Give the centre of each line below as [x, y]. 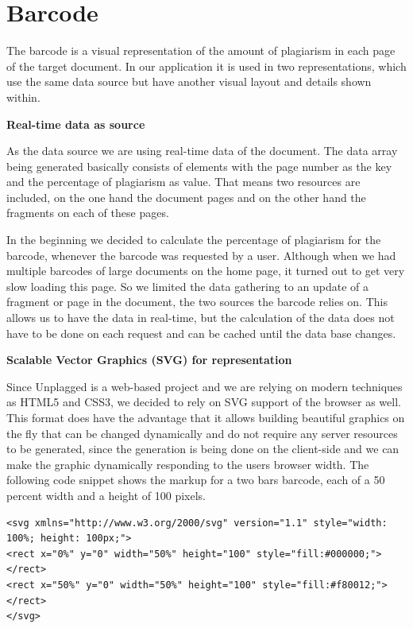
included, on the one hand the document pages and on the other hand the [186, 197]
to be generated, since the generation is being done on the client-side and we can [203, 449]
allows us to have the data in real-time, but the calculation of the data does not [201, 318]
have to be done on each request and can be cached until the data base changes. [201, 333]
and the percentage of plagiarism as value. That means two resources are [183, 182]
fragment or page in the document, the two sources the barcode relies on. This [197, 302]
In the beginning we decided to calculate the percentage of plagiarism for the [194, 240]
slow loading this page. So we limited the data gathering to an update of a [187, 286]
